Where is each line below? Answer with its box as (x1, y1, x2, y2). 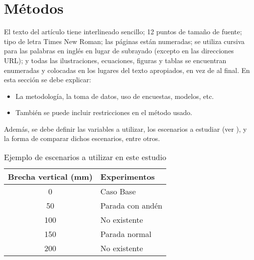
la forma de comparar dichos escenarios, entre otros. (4, 133, 160, 143)
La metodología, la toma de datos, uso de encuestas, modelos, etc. (15, 91, 214, 101)
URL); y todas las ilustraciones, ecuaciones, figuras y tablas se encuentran (4, 55, 227, 65)
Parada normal (100, 228, 152, 240)
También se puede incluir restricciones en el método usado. (15, 107, 192, 118)
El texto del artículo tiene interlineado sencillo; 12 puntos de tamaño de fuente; (4, 26, 242, 37)
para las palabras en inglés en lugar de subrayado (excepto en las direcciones (4, 46, 234, 56)
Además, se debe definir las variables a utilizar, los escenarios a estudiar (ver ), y (4, 123, 247, 134)
